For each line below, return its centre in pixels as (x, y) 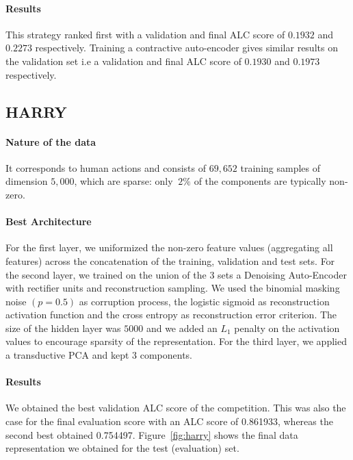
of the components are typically (260, 181)
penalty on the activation (287, 328)
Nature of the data (51, 141)
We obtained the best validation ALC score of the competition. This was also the (176, 408)
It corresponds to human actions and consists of (106, 167)
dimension (27, 181)
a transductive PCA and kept (67, 355)
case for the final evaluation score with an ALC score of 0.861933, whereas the (169, 421)
